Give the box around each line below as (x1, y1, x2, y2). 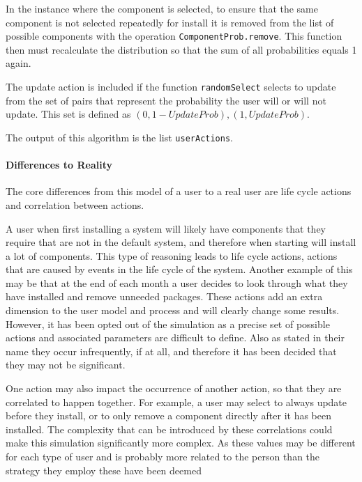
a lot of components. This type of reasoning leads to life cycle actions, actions (6, 248, 338, 263)
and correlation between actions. (6, 197, 144, 212)
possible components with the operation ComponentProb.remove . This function (6, 29, 342, 43)
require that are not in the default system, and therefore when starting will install (6, 235, 356, 249)
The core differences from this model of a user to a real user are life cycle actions (6, 184, 352, 199)
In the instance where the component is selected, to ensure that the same (6, 1, 318, 15)
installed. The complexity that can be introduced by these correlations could (6, 421, 333, 436)
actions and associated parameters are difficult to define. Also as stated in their (6, 330, 345, 345)
